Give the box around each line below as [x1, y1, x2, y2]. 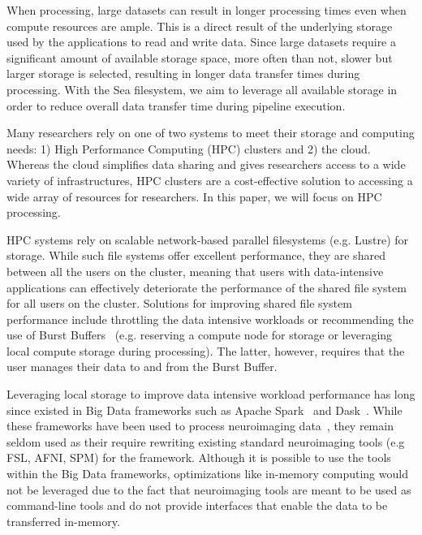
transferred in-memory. [6, 512, 120, 529]
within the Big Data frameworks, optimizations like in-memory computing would [6, 465, 408, 482]
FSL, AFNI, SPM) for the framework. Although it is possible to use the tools [6, 449, 391, 466]
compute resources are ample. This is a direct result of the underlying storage [6, 17, 393, 34]
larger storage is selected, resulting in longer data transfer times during [6, 65, 360, 82]
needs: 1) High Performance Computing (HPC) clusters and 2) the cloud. [6, 140, 371, 157]
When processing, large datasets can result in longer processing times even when [6, 2, 407, 18]
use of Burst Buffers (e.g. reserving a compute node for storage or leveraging [6, 326, 393, 343]
